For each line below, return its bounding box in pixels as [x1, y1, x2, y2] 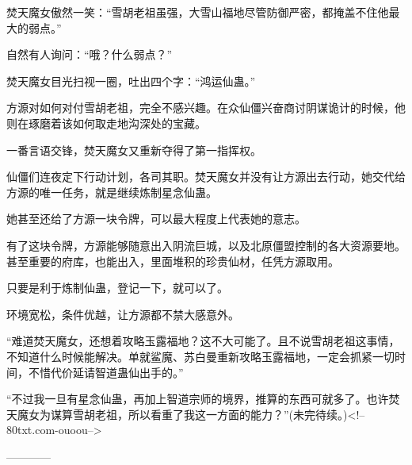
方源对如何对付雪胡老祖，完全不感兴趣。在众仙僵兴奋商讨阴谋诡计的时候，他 [6, 99, 406, 116]
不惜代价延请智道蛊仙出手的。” [28, 363, 184, 380]
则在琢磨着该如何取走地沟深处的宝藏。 [6, 114, 206, 131]
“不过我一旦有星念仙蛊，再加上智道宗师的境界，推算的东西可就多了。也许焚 [6, 390, 400, 407]
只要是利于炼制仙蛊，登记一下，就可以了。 [6, 279, 228, 296]
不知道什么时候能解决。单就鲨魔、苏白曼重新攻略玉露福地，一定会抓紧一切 [6, 348, 395, 364]
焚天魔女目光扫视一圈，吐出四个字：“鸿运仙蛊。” [6, 72, 256, 89]
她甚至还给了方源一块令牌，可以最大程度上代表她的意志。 [6, 210, 306, 227]
